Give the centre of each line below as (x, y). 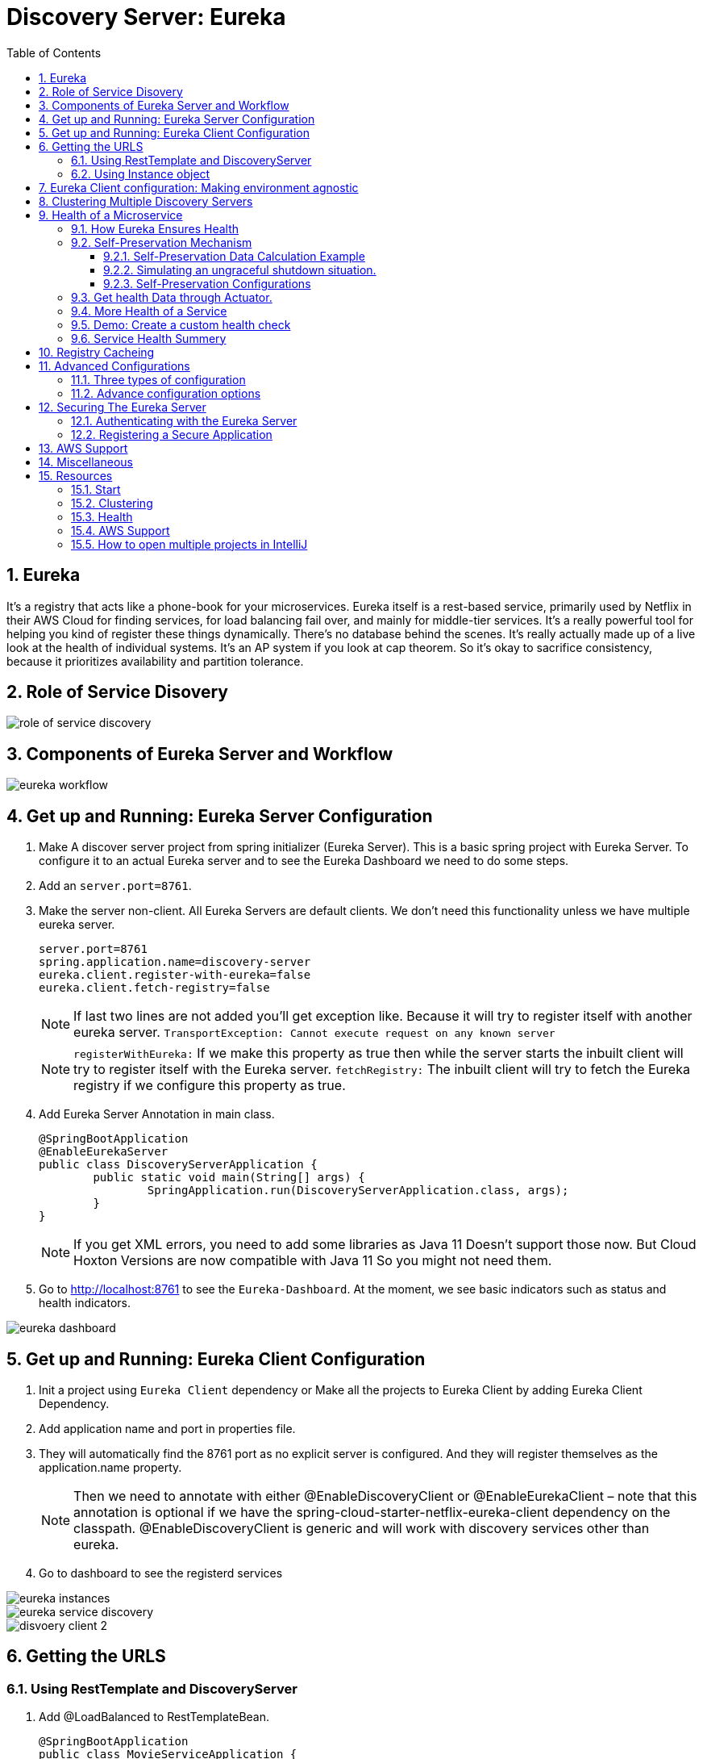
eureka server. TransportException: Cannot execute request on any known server (314, 1032)
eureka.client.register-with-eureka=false (175, 975)
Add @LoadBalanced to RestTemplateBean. (154, 1717)
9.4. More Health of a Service (149, 311)
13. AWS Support (83, 448)
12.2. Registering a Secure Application (172, 434)
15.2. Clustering (112, 503)
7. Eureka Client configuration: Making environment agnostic (199, 187)
